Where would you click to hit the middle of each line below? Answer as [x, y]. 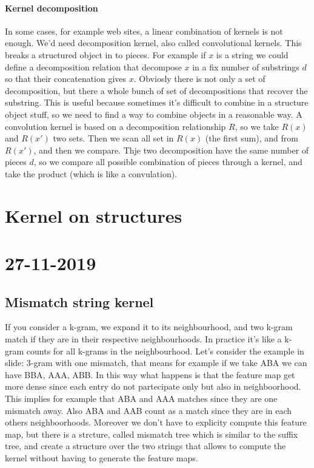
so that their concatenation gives [66, 79]
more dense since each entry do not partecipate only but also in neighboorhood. [153, 386]
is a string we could [252, 54]
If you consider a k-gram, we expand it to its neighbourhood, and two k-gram [149, 327]
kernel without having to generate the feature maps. [102, 458]
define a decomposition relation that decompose [93, 66]
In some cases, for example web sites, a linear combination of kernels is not [144, 31]
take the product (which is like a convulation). [91, 173]
